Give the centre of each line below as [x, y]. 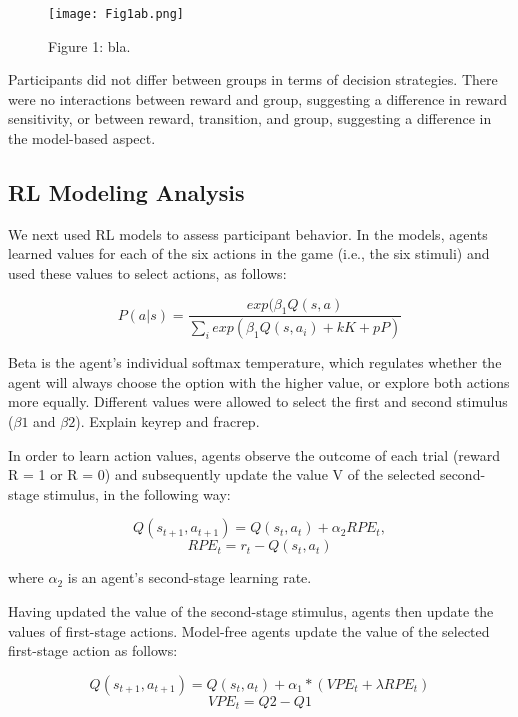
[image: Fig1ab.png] [116, 14]
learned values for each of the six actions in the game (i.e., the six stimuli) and [249, 253]
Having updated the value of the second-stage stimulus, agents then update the [251, 611]
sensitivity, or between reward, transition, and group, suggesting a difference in [250, 118]
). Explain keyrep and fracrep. [167, 421]
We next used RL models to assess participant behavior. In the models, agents [248, 233]
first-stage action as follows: [93, 650]
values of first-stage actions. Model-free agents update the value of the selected [249, 630]
